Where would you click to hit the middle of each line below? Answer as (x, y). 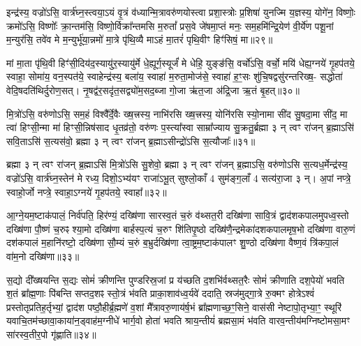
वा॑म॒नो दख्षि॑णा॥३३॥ (43, 256)
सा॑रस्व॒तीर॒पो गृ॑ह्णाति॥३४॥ (51, 334)
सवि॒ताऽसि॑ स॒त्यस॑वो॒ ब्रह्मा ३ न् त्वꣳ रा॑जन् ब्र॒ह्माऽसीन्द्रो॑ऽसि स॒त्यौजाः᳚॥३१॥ (131, 141)
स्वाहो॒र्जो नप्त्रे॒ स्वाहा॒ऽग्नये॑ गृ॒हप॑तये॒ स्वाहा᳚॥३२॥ (87, 191)
